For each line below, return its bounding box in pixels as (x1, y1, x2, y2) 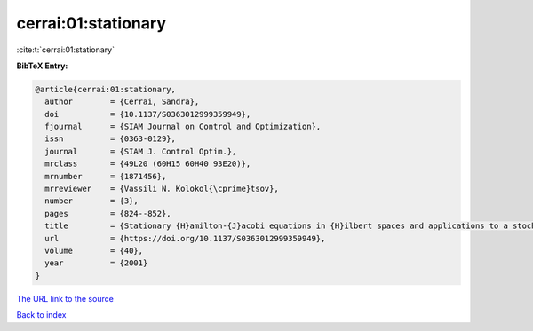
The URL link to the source (16, 293, 115, 303)
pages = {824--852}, (44, 209, 172, 218)
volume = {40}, (44, 246, 144, 256)
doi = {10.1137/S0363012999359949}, (44, 109, 251, 119)
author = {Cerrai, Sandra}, (44, 97, 200, 106)
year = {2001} (44, 258, 148, 268)
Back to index (16, 310, 67, 320)
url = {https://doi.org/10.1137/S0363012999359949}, (44, 233, 326, 243)
